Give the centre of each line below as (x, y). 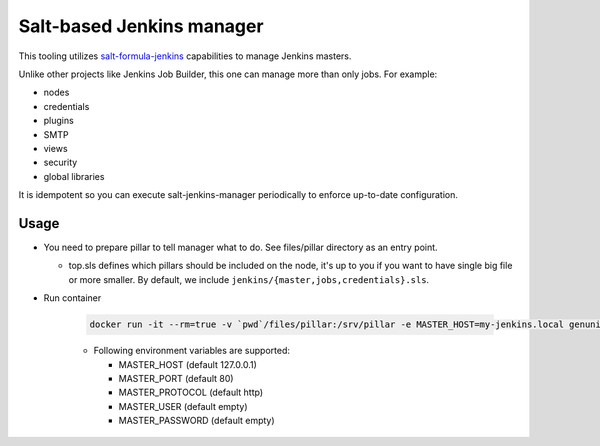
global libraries (74, 176)
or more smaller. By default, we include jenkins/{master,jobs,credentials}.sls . (249, 279)
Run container (72, 298)
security (60, 162)
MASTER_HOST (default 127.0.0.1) (187, 364)
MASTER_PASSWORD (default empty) (196, 421)
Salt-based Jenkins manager (141, 26)
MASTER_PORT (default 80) (176, 378)
